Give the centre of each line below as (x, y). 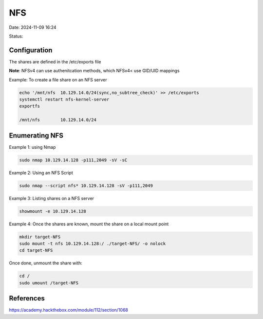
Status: (16, 36)
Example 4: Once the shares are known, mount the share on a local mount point (89, 224)
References (27, 298)
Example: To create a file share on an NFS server (58, 80)
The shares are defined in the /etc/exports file (55, 61)
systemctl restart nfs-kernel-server (64, 99)
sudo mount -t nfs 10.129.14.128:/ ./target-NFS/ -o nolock (93, 243)
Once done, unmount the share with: (46, 263)
